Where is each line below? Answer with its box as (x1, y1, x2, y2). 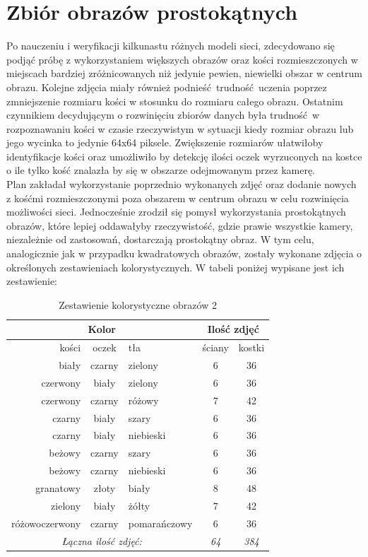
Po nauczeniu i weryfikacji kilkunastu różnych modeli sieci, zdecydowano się (6, 38, 335, 53)
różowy (128, 392, 159, 407)
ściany (202, 340, 229, 355)
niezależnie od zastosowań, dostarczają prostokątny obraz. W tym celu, (6, 232, 314, 247)
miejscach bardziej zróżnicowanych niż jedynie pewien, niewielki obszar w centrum (6, 66, 362, 81)
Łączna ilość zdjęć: (61, 533, 142, 548)
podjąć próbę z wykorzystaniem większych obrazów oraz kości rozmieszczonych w (6, 52, 358, 66)
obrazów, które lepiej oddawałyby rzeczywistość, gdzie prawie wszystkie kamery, (6, 218, 353, 233)
